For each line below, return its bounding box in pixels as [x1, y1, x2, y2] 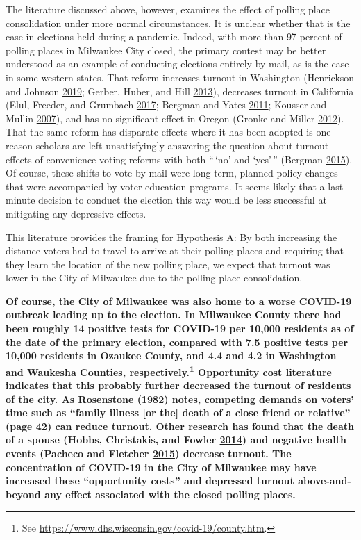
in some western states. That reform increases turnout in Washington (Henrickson [6, 69, 355, 84]
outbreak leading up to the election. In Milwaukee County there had [6, 307, 342, 322]
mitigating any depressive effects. [6, 206, 146, 220]
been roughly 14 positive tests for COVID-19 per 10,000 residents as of [6, 321, 354, 336]
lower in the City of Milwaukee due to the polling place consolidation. [6, 270, 303, 285]
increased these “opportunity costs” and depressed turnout [6, 473, 294, 488]
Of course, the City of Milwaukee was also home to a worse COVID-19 [6, 293, 352, 308]
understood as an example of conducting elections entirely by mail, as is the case [6, 56, 349, 71]
